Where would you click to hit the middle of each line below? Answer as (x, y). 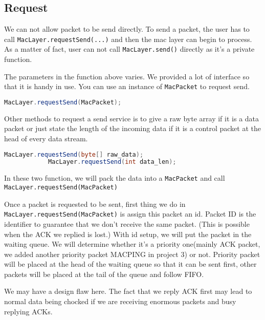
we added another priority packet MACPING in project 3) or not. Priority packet (132, 254)
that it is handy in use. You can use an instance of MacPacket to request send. (127, 86)
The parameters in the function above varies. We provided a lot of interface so (127, 76)
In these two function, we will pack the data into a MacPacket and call (115, 178)
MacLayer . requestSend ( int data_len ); (112, 162)
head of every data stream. (46, 138)
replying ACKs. (28, 311)
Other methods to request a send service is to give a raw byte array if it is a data (132, 118)
